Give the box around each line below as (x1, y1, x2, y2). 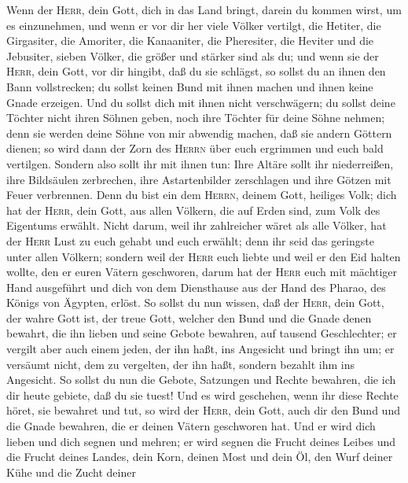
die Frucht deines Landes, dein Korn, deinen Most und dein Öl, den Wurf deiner (6, 448, 393, 465)
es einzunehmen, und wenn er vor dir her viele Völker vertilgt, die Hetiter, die (6, 17, 381, 33)
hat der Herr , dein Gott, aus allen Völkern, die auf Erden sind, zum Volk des (6, 201, 380, 218)
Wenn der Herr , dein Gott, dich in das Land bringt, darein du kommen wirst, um (6, 2, 402, 17)
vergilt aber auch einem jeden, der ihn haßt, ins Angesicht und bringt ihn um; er (6, 341, 395, 357)
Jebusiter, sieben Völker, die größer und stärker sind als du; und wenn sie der (6, 47, 379, 64)
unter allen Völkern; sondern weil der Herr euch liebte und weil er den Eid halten (6, 248, 401, 264)
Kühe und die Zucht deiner (6, 463, 136, 480)
